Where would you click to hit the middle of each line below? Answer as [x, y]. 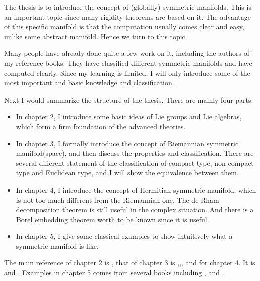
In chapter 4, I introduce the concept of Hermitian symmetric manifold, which [136, 189]
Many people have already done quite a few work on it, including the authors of [127, 53]
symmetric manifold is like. [57, 246]
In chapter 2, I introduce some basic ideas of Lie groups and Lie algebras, [129, 116]
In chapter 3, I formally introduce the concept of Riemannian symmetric [127, 143]
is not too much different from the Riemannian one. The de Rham [117, 199]
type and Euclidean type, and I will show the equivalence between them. [127, 173]
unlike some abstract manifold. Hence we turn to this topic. [96, 36]
